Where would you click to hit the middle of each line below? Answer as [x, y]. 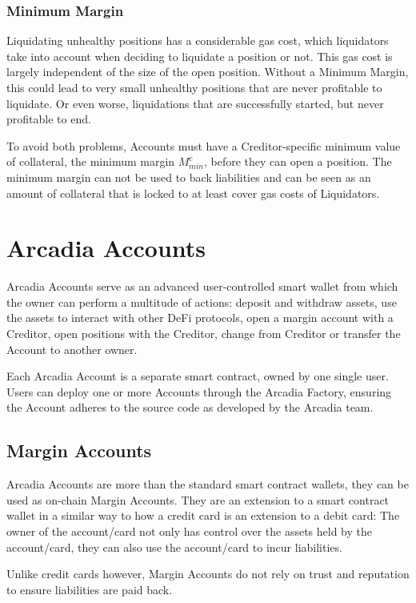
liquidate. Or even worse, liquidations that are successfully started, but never [195, 103]
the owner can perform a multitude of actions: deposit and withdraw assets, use [202, 301]
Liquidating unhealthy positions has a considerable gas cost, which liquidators [198, 40]
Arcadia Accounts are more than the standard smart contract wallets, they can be [208, 484]
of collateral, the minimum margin [91, 161]
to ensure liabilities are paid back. [90, 589]
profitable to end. [49, 119]
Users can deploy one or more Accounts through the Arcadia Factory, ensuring [199, 391]
